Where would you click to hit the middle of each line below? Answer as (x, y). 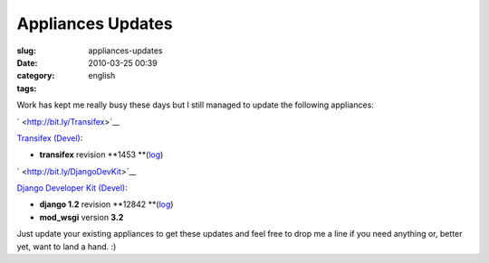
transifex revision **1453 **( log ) (101, 155)
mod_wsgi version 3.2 (81, 217)
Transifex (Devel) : (50, 138)
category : (36, 76)
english (102, 76)
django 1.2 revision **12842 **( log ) (106, 204)
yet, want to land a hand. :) (67, 246)
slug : (26, 51)
